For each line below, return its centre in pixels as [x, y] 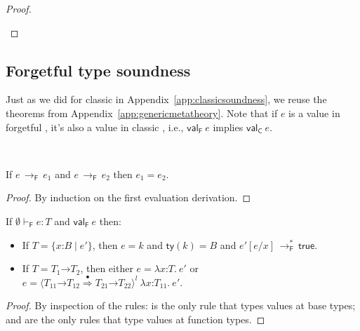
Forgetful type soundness [98, 70]
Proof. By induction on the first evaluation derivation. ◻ [128, 197]
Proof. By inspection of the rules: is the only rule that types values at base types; [181, 305]
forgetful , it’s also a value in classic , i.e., [95, 127]
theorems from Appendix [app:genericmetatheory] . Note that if [142, 113]
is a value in [314, 113]
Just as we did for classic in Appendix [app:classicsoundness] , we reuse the [166, 99]
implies [228, 127]
